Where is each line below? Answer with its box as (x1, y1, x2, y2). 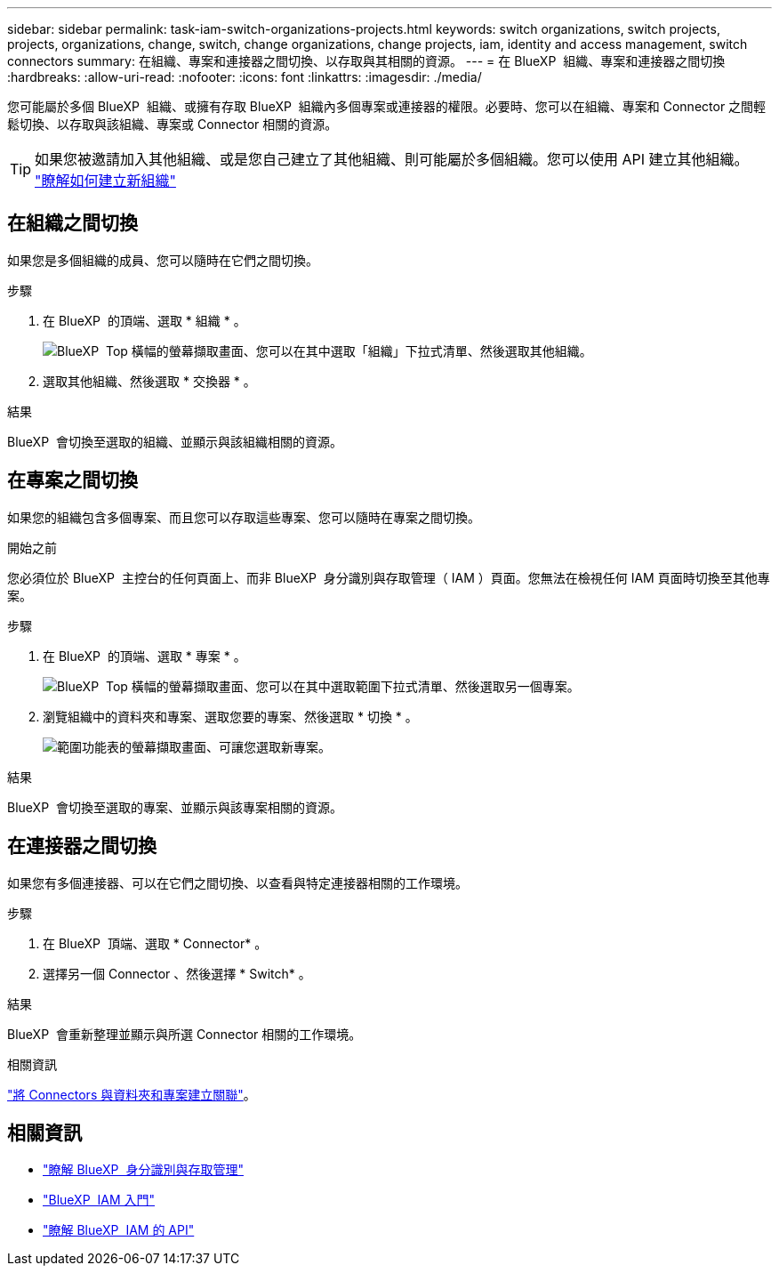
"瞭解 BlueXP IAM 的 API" (43, 1222, 195, 1238)
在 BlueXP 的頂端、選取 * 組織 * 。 (43, 312, 246, 328)
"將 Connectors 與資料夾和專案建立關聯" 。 (7, 1086, 256, 1102)
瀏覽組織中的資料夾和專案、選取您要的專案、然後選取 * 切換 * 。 (43, 708, 418, 724)
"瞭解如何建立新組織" (35, 172, 176, 189)
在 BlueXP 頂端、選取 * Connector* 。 (43, 935, 268, 951)
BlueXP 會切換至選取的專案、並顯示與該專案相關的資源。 (7, 799, 342, 815)
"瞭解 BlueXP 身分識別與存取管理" (43, 1162, 244, 1178)
